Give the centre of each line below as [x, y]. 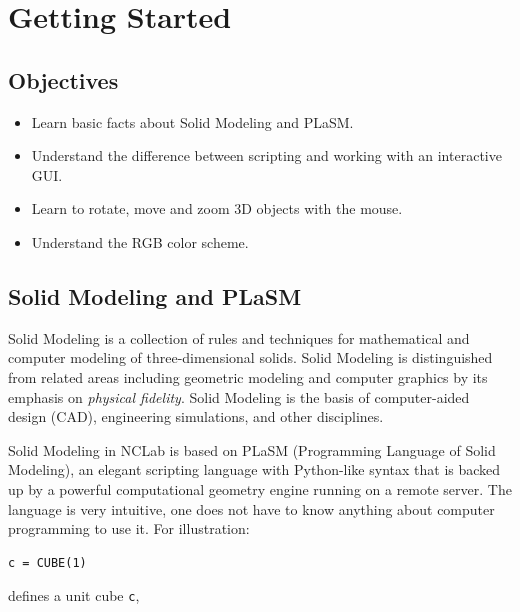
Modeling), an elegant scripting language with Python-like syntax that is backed [254, 469]
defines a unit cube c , [74, 595]
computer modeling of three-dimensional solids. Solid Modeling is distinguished [250, 357]
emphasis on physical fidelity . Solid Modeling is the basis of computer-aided [239, 396]
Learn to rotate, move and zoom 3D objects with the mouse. [217, 208]
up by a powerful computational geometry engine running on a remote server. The [260, 488]
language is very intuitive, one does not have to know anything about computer [251, 508]
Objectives [63, 79]
